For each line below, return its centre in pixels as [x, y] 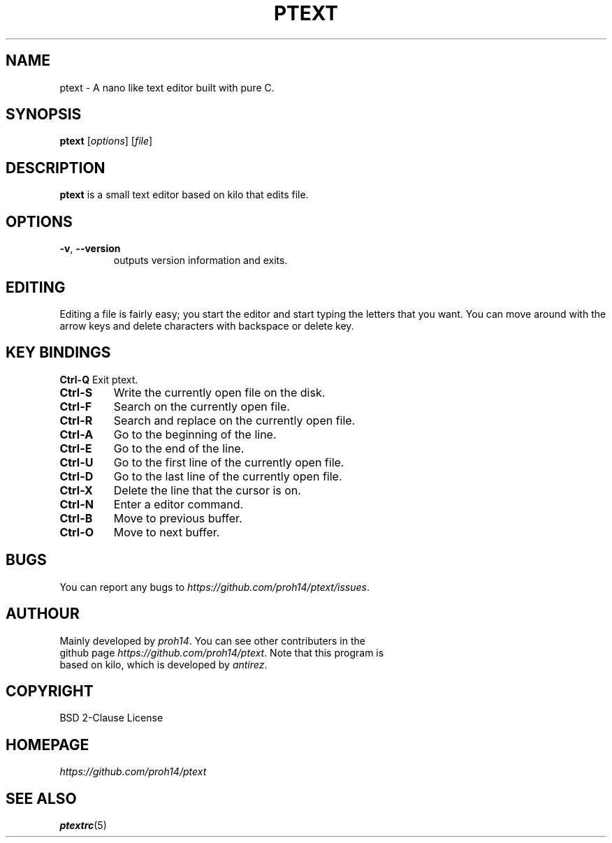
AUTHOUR [43, 614]
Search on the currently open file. [202, 406]
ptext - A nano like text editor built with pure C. [167, 87]
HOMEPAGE [48, 745]
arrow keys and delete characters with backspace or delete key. [207, 325]
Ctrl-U [76, 462]
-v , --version [90, 249]
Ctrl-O [76, 532]
